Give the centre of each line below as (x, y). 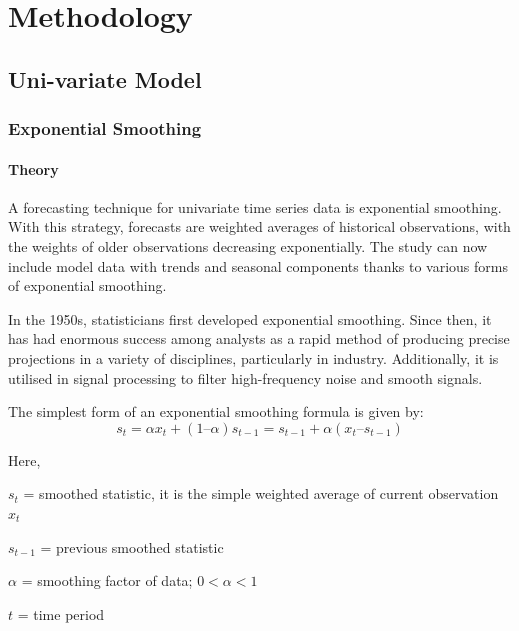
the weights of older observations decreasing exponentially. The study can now (248, 245)
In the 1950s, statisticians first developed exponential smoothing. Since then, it (250, 318)
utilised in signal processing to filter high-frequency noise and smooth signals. (245, 377)
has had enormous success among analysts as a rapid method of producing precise (259, 338)
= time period (61, 613)
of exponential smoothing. (87, 285)
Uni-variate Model (105, 78)
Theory (33, 168)
